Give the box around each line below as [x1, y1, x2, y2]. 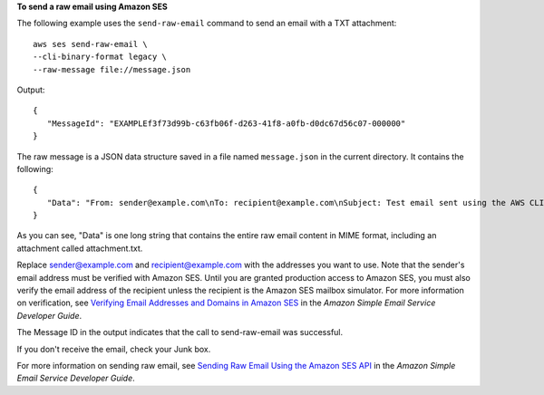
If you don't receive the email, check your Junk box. [16, 343, 211, 354]
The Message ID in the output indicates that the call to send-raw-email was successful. [16, 327, 344, 338]
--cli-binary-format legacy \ [33, 52, 168, 63]
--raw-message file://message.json [33, 64, 191, 74]
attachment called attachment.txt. [16, 243, 143, 254]
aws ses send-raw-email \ [33, 39, 149, 49]
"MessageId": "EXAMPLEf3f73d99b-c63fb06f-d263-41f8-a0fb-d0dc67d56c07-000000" [46, 118, 406, 129]
